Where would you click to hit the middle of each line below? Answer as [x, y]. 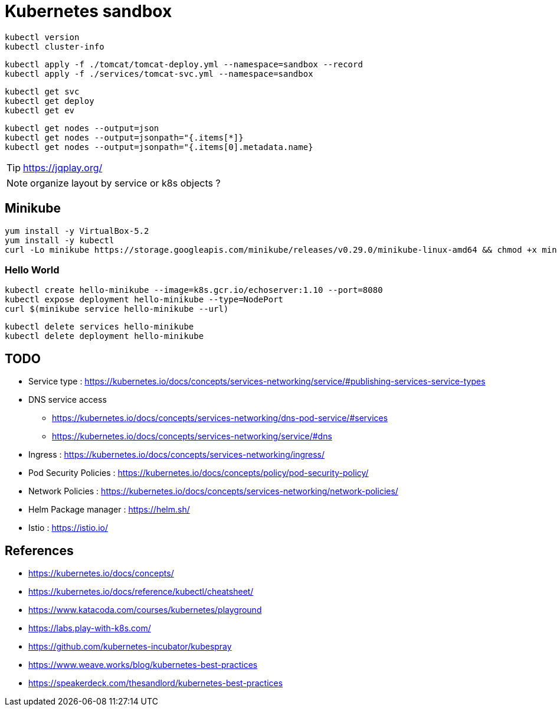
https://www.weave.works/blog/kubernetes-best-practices [143, 665]
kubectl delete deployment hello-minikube [104, 336]
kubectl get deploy [50, 101]
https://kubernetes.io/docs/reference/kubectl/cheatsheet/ [141, 592]
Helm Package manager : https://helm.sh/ [109, 510]
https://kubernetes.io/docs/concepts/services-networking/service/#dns [192, 436]
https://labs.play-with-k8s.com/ [90, 628]
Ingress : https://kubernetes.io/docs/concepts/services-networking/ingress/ [177, 455]
